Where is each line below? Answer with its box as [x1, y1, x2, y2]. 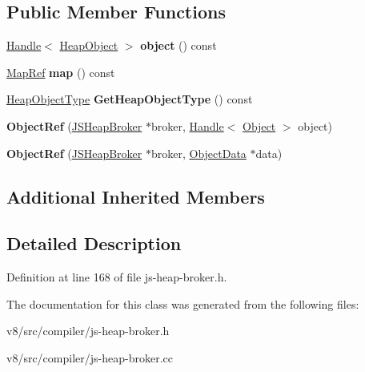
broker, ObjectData [150, 144, 247, 161]
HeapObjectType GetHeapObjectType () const [6, 91, 253, 107]
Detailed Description [6, 231, 182, 256]
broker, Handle [150, 117, 224, 134]
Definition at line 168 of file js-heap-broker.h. [6, 269, 227, 285]
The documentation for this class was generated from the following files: [6, 295, 359, 312]
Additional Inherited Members [6, 184, 265, 208]
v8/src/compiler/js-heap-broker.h [6, 322, 170, 339]
